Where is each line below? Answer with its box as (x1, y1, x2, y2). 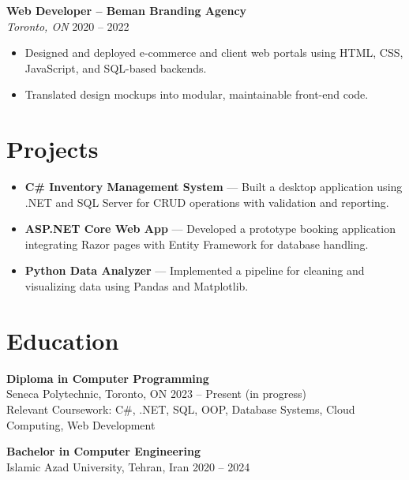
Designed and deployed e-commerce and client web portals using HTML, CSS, (24, 44, 403, 61)
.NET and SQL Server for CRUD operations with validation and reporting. (24, 193, 389, 210)
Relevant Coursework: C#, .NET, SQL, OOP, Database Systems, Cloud (6, 400, 355, 417)
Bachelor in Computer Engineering (6, 443, 201, 459)
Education (6, 324, 119, 356)
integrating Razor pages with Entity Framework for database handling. (24, 235, 369, 252)
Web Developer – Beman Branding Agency (6, 2, 247, 18)
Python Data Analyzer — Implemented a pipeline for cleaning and (24, 262, 365, 279)
